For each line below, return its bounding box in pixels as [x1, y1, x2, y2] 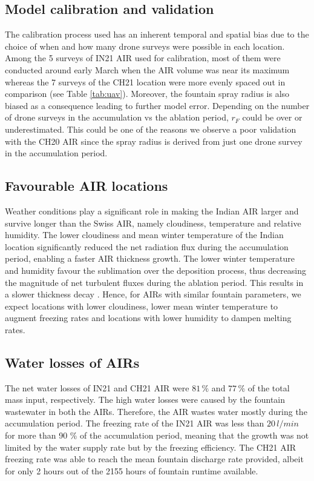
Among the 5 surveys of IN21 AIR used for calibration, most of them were [5, 51, 281, 64]
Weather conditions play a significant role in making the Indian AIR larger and [5, 204, 299, 217]
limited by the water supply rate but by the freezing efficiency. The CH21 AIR [5, 440, 296, 453]
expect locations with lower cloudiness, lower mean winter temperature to [5, 299, 278, 312]
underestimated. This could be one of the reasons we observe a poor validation [5, 122, 296, 135]
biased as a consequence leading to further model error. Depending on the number [5, 99, 310, 111]
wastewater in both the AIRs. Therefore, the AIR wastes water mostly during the [5, 405, 307, 417]
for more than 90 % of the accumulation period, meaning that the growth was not [5, 429, 309, 442]
